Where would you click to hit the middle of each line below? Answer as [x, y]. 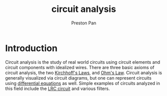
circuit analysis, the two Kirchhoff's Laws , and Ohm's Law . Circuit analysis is [83, 73]
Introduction [31, 48]
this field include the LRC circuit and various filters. [58, 89]
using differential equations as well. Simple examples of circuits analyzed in [83, 83]
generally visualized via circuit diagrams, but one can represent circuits [79, 78]
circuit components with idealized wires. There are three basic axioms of [80, 67]
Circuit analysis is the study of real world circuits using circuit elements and [83, 62]
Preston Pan [84, 23]
